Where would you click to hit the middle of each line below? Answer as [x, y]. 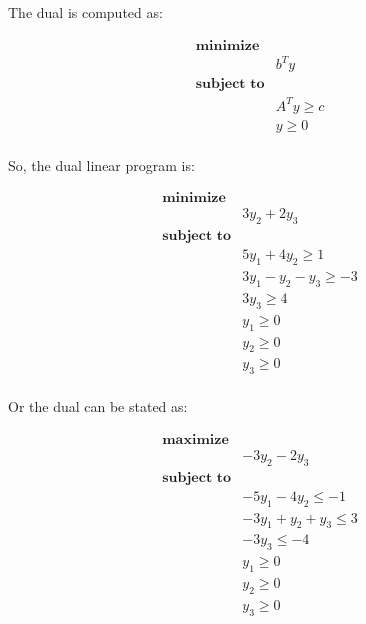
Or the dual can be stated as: [98, 406]
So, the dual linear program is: [101, 164]
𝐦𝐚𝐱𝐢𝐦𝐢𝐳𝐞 [195, 439]
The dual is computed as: [85, 12]
